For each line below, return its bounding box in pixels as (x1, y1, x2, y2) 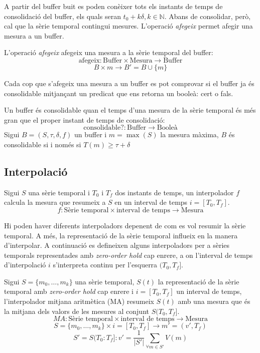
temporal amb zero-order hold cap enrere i (4, 286, 134, 296)
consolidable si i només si (4, 139, 81, 149)
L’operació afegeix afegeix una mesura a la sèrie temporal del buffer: (4, 47, 213, 58)
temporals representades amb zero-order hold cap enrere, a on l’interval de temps (4, 249, 253, 260)
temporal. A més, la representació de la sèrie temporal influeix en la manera (4, 230, 238, 240)
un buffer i (74, 129, 107, 140)
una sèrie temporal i (28, 187, 90, 197)
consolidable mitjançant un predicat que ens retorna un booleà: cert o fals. (4, 88, 233, 98)
